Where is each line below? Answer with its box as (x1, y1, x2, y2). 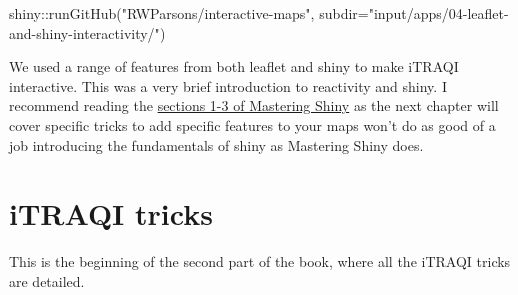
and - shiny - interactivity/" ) (9, 22, 166, 43)
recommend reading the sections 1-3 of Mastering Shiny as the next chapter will (9, 95, 499, 116)
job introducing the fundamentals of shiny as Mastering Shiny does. (9, 134, 424, 155)
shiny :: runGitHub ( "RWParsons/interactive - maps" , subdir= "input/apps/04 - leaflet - (9, 3, 509, 23)
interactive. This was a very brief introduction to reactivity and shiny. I (9, 75, 447, 96)
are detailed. (9, 270, 85, 291)
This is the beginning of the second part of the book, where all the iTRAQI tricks (9, 251, 511, 272)
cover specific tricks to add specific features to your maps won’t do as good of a (9, 114, 496, 135)
